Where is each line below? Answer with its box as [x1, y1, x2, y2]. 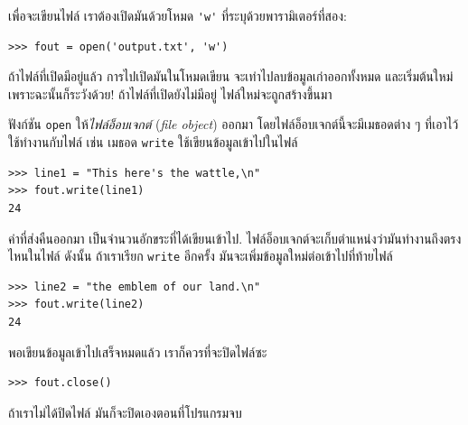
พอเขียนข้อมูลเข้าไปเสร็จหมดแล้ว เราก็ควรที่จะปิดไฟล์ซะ [8, 342, 267, 361]
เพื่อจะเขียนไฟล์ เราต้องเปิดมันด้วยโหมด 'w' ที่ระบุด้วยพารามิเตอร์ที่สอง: [8, 6, 347, 24]
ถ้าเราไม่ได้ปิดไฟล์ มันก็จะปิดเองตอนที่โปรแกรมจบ [8, 402, 242, 421]
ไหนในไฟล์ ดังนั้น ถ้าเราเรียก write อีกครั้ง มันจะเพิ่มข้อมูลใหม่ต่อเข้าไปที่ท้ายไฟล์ [8, 246, 393, 265]
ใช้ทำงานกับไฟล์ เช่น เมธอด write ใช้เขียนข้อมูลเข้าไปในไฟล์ [8, 133, 298, 152]
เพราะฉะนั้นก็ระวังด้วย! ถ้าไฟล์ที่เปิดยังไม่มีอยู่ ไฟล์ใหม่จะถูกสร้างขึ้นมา [8, 84, 332, 103]
